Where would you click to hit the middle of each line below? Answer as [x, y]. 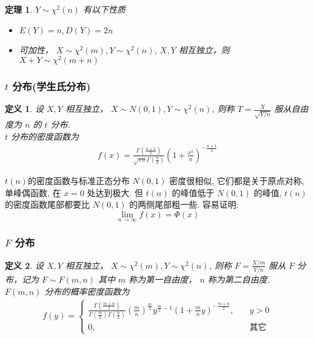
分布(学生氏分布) [52, 86]
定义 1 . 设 [24, 109]
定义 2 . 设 [24, 265]
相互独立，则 [204, 49]
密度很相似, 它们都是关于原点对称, [237, 181]
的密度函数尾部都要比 [47, 204]
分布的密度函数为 [45, 136]
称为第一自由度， [163, 279]
